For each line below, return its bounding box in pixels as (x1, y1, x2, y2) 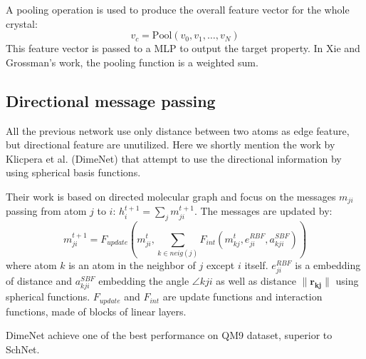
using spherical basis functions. (6, 165, 141, 180)
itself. (244, 257, 268, 272)
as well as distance (216, 273, 296, 288)
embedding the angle (98, 273, 189, 288)
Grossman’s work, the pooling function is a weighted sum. (6, 54, 258, 69)
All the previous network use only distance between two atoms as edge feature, (6, 123, 350, 138)
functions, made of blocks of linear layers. (6, 303, 187, 318)
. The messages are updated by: (194, 203, 333, 218)
